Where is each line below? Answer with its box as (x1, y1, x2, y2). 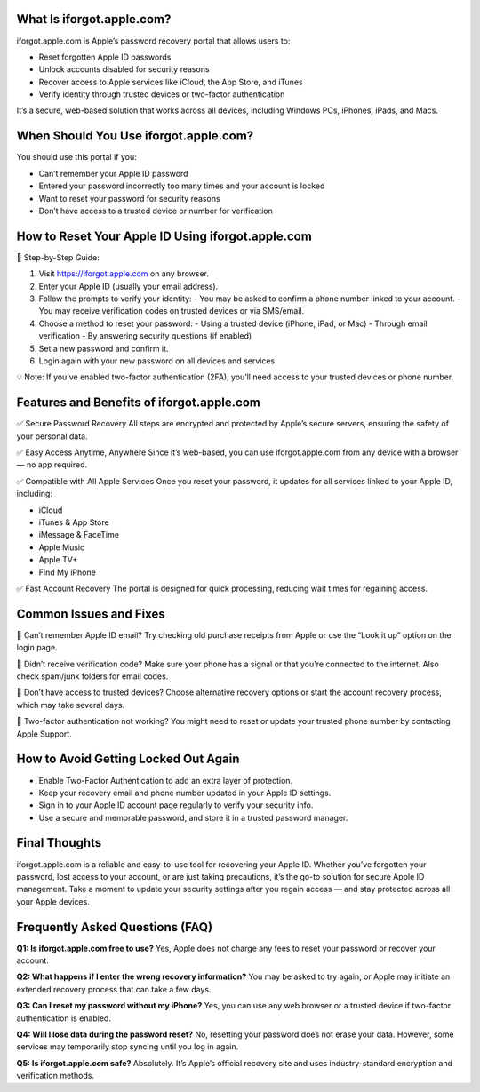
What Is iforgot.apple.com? (16, 12, 172, 27)
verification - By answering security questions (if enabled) (38, 331, 252, 341)
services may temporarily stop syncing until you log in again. (16, 1041, 239, 1052)
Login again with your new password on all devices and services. (38, 355, 277, 366)
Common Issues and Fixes (16, 606, 165, 621)
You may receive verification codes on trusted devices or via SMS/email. (38, 306, 305, 316)
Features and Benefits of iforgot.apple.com (16, 395, 261, 410)
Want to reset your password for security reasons (38, 193, 221, 203)
